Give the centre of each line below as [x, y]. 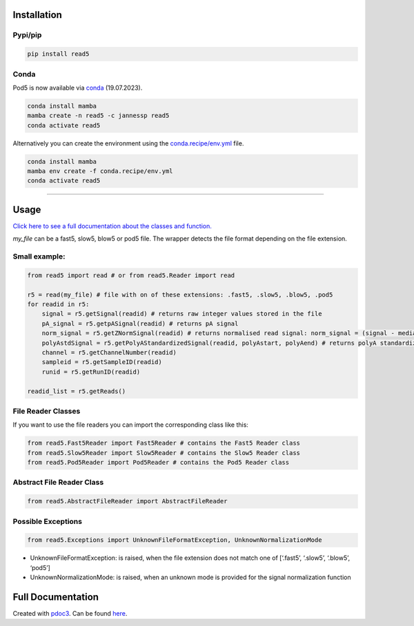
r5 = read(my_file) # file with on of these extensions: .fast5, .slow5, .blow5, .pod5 [180, 294]
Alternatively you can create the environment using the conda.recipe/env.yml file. [128, 143]
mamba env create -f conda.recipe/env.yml [100, 171]
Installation [37, 15]
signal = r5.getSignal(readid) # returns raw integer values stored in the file [182, 314]
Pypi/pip [27, 35]
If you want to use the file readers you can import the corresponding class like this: [130, 425]
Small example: [39, 256]
